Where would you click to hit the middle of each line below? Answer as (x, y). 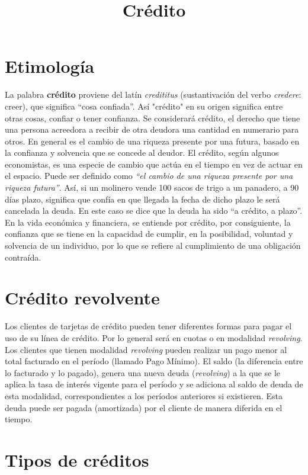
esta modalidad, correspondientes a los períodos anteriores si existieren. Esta (144, 395)
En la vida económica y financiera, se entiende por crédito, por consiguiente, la (148, 222)
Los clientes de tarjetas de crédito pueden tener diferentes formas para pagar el (148, 326)
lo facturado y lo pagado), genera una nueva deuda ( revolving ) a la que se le (143, 372)
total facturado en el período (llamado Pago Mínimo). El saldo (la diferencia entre (154, 361)
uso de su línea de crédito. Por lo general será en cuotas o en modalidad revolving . (154, 337)
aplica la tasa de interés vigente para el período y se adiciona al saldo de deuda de (154, 384)
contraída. (23, 257)
